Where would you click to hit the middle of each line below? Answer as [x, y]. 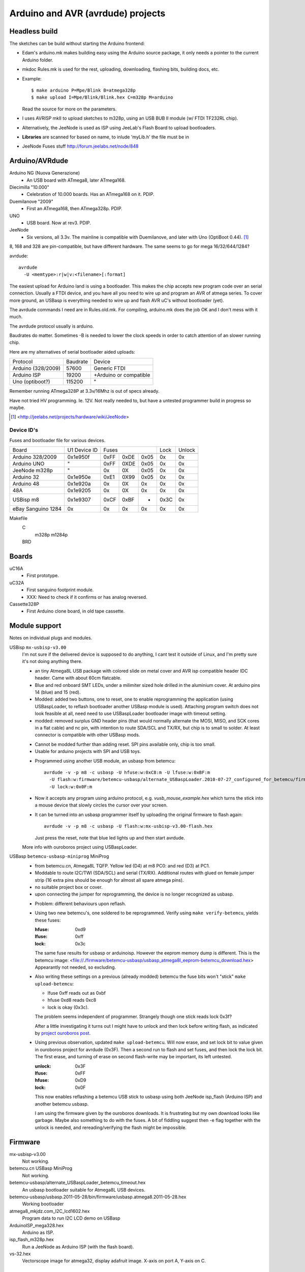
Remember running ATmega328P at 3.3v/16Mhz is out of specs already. [84, 391]
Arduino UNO [28, 464]
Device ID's [24, 430]
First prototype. [43, 575]
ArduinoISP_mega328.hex [37, 1225]
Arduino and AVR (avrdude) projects [87, 13]
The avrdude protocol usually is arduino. [52, 326]
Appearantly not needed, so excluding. [75, 967]
